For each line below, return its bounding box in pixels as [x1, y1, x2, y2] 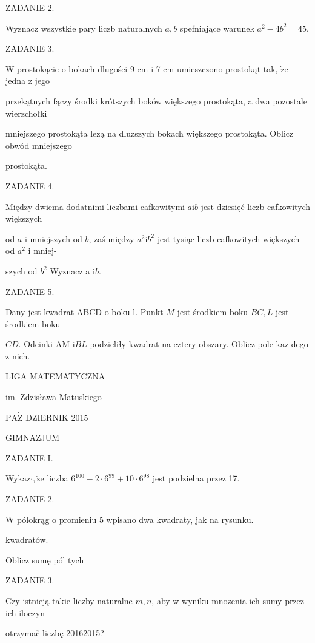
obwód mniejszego [5, 138, 72, 151]
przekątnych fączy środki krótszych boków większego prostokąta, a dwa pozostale [5, 94, 307, 107]
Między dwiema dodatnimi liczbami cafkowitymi [5, 200, 185, 213]
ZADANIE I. [5, 451, 53, 464]
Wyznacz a [50, 264, 90, 277]
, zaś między [88, 232, 134, 245]
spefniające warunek [179, 21, 254, 34]
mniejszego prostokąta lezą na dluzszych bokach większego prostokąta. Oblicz [5, 127, 294, 140]
